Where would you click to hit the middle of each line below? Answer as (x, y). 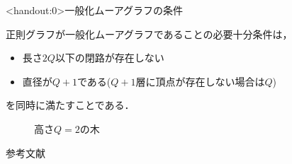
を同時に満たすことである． (70, 105)
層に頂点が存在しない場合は (200, 81)
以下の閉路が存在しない (109, 58)
